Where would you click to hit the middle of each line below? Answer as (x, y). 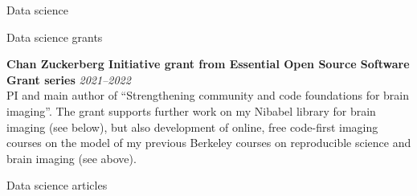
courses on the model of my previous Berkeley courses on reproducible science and (209, 143)
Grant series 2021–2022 (69, 79)
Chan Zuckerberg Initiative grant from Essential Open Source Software (208, 64)
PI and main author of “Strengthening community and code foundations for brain (208, 95)
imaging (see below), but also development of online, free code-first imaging (192, 127)
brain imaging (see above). (72, 158)
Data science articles (57, 185)
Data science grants (55, 37)
